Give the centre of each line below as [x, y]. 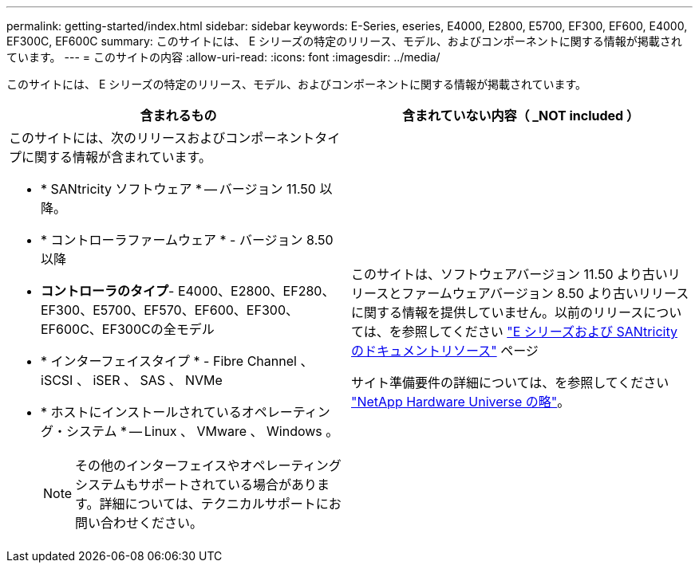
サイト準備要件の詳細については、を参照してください [510, 383]
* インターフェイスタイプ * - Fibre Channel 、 [177, 361]
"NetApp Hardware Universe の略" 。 [461, 402]
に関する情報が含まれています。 [116, 157]
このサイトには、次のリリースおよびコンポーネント [162, 138]
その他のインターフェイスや [158, 465]
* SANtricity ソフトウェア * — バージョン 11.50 [178, 189]
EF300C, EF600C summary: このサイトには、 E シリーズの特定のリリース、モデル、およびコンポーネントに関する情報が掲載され [344, 41]
